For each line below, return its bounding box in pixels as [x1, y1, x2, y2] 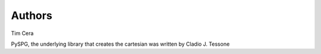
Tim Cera [11, 30, 34, 37]
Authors [11, 9, 53, 22]
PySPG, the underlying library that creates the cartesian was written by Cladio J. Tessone [11, 40, 230, 47]
